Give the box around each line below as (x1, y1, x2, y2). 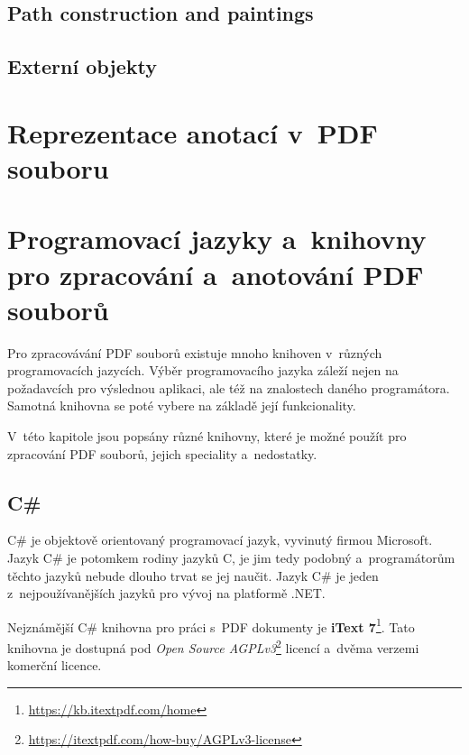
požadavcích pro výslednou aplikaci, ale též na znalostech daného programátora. (7, 378, 450, 397)
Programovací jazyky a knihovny (7, 220, 427, 257)
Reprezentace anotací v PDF (7, 114, 378, 151)
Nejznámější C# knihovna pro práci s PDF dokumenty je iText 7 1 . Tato (7, 614, 415, 636)
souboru (7, 149, 109, 186)
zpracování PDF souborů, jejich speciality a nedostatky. (7, 444, 317, 463)
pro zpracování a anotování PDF (7, 255, 424, 292)
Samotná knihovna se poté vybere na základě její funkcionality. (7, 396, 356, 415)
